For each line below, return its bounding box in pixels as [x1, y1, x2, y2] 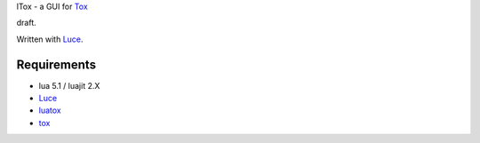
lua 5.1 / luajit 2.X [38, 80, 100, 91]
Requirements [16, 57, 97, 72]
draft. [16, 18, 37, 28]
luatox [38, 105, 61, 115]
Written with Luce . [16, 34, 84, 44]
